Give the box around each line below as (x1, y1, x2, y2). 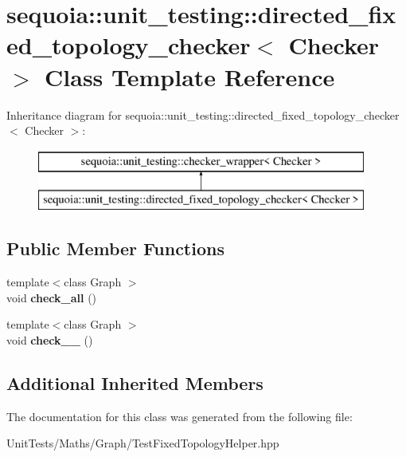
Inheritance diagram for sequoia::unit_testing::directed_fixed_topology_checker (6, 106, 400, 123)
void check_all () (6, 289, 97, 305)
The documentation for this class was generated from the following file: (6, 408, 353, 424)
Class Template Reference (45, 60, 335, 93)
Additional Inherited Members (6, 370, 264, 395)
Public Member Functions (6, 236, 224, 261)
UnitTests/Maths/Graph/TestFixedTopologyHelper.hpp (6, 435, 279, 451)
